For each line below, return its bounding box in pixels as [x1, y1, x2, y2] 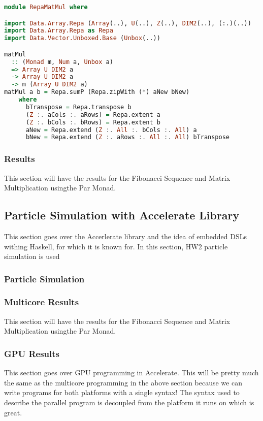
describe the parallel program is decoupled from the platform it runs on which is [4, 397, 254, 407]
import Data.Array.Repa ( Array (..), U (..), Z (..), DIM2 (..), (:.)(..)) [4, 19, 251, 27]
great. [4, 407, 22, 417]
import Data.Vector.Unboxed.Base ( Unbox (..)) [4, 35, 160, 42]
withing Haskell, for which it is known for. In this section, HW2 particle [4, 241, 228, 251]
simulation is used [4, 251, 60, 262]
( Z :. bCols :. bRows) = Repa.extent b [25, 118, 160, 126]
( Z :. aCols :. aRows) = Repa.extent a [25, 111, 160, 118]
